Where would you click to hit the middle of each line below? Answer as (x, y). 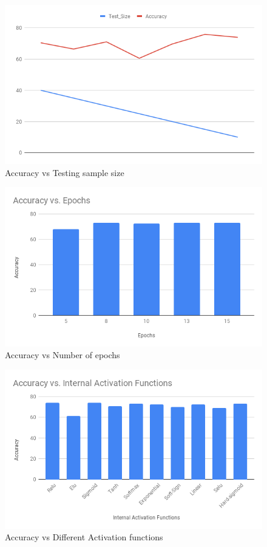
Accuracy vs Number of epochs (63, 355)
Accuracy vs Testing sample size (65, 172)
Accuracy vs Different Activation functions (84, 537)
